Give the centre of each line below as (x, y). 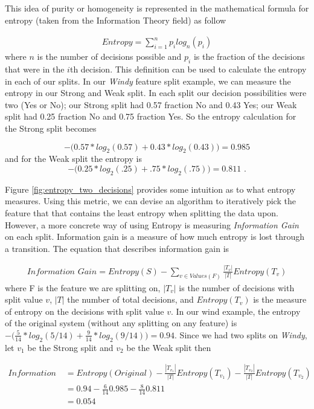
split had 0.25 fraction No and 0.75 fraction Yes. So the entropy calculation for (151, 116)
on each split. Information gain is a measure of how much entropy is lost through (155, 237)
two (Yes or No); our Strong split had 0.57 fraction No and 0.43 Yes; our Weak (151, 104)
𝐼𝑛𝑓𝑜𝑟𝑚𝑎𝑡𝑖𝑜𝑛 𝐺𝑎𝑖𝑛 (62, 272)
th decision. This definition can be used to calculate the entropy (188, 69)
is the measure (280, 299)
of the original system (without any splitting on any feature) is (121, 323)
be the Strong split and (70, 347)
